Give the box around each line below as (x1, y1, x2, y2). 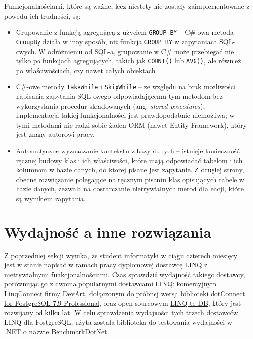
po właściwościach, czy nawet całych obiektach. (16, 65, 157, 75)
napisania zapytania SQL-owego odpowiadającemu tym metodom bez (16, 91, 223, 101)
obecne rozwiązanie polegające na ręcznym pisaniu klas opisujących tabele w (16, 174, 244, 184)
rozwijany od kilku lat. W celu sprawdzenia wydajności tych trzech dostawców (4, 307, 238, 318)
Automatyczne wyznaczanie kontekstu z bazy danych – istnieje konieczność (16, 145, 240, 155)
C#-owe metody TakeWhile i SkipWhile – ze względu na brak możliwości (16, 81, 235, 92)
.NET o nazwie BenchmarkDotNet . (4, 326, 109, 337)
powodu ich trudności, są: (4, 10, 81, 20)
